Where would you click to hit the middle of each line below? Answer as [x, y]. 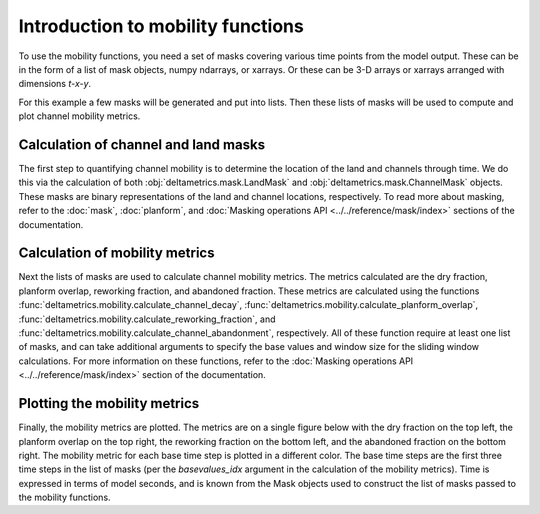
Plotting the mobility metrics [109, 403]
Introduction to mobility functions [161, 26]
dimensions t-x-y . [55, 84]
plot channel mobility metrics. [79, 116]
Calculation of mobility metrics [116, 253]
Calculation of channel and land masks [141, 144]
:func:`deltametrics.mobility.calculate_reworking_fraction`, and [147, 319]
